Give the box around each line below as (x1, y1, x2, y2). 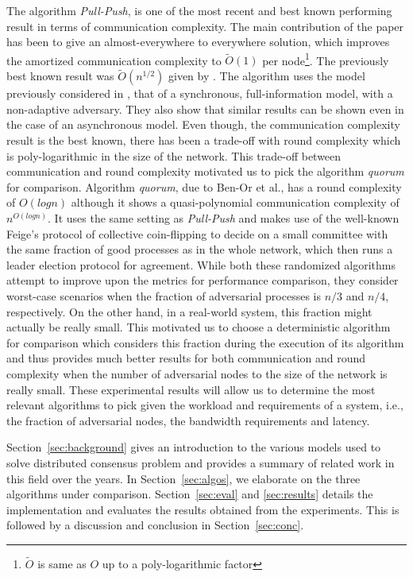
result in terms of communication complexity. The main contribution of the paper (6, 17, 404, 34)
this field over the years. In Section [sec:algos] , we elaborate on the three (6, 470, 361, 486)
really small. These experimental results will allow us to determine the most (6, 381, 376, 397)
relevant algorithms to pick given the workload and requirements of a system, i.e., (6, 397, 403, 413)
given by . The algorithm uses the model (168, 68, 365, 84)
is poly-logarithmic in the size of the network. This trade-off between (6, 147, 342, 164)
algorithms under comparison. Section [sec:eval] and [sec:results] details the (6, 486, 373, 502)
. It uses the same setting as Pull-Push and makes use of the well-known (48, 210, 399, 226)
